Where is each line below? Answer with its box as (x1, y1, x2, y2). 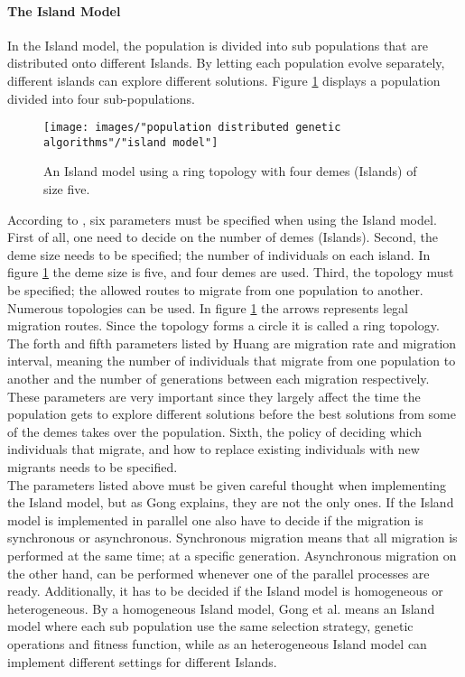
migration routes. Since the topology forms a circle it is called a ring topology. (7, 316, 440, 335)
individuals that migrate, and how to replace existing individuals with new (7, 440, 420, 459)
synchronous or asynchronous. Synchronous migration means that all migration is (7, 528, 458, 547)
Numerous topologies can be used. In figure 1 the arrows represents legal (7, 298, 409, 317)
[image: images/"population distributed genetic (43, 121, 341, 134)
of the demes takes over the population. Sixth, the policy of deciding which (7, 422, 423, 441)
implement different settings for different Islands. (7, 652, 277, 671)
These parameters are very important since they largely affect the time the (7, 386, 421, 405)
